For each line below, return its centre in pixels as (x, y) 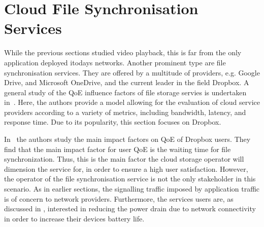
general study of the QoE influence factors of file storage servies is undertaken (125, 92)
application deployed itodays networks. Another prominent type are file (115, 62)
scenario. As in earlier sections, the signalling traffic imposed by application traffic (132, 189)
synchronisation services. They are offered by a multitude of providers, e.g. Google (132, 72)
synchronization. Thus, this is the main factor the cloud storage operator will (124, 159)
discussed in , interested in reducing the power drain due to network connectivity (130, 209)
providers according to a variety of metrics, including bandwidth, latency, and (125, 112)
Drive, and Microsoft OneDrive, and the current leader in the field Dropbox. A (127, 82)
